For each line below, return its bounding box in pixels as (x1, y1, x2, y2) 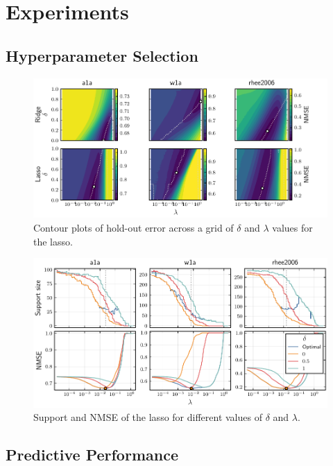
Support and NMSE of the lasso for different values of (33, 410, 262, 424)
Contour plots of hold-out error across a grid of (33, 221, 234, 235)
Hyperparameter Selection (6, 44, 198, 66)
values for (272, 221, 313, 235)
